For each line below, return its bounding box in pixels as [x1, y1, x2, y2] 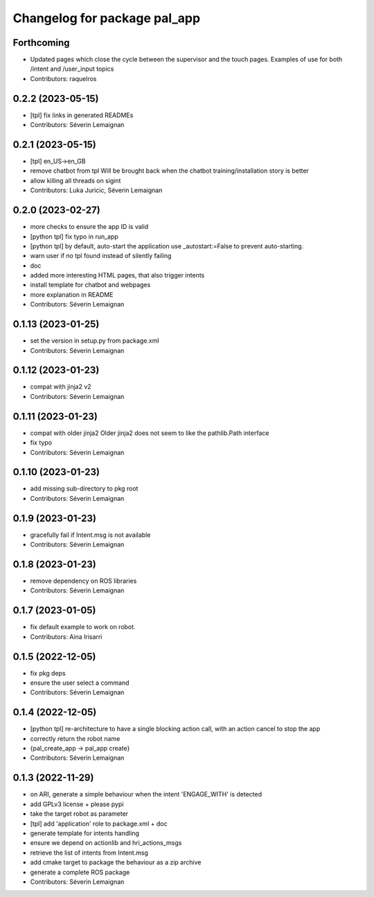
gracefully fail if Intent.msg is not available [30, 531, 151, 539]
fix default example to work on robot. [30, 623, 136, 631]
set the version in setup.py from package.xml [30, 336, 159, 345]
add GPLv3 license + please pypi [30, 800, 124, 808]
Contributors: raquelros [30, 74, 97, 83]
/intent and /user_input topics [30, 65, 114, 73]
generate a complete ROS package [30, 868, 130, 876]
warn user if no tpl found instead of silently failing [30, 252, 172, 260]
